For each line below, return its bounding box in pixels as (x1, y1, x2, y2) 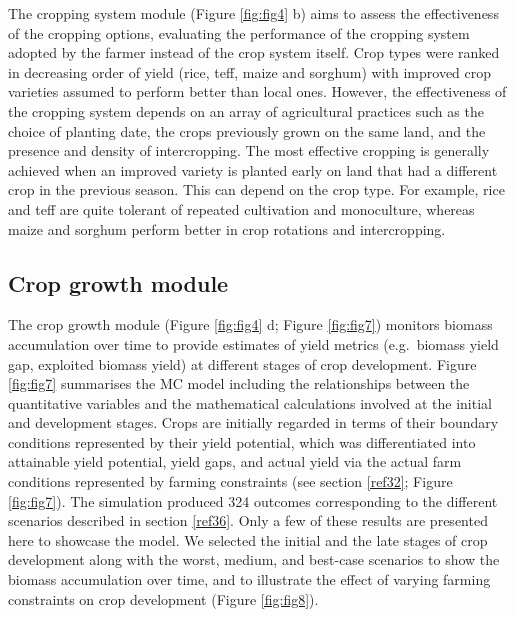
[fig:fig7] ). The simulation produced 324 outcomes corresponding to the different (8, 490, 498, 511)
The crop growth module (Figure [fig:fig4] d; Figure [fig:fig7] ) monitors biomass (8, 314, 493, 335)
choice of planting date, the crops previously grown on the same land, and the (8, 120, 486, 141)
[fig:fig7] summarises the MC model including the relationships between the (8, 373, 470, 394)
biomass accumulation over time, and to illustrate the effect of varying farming (8, 569, 491, 590)
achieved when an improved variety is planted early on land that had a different (8, 159, 498, 180)
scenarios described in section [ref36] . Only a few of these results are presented (8, 510, 488, 531)
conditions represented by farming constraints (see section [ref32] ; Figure (8, 471, 453, 492)
